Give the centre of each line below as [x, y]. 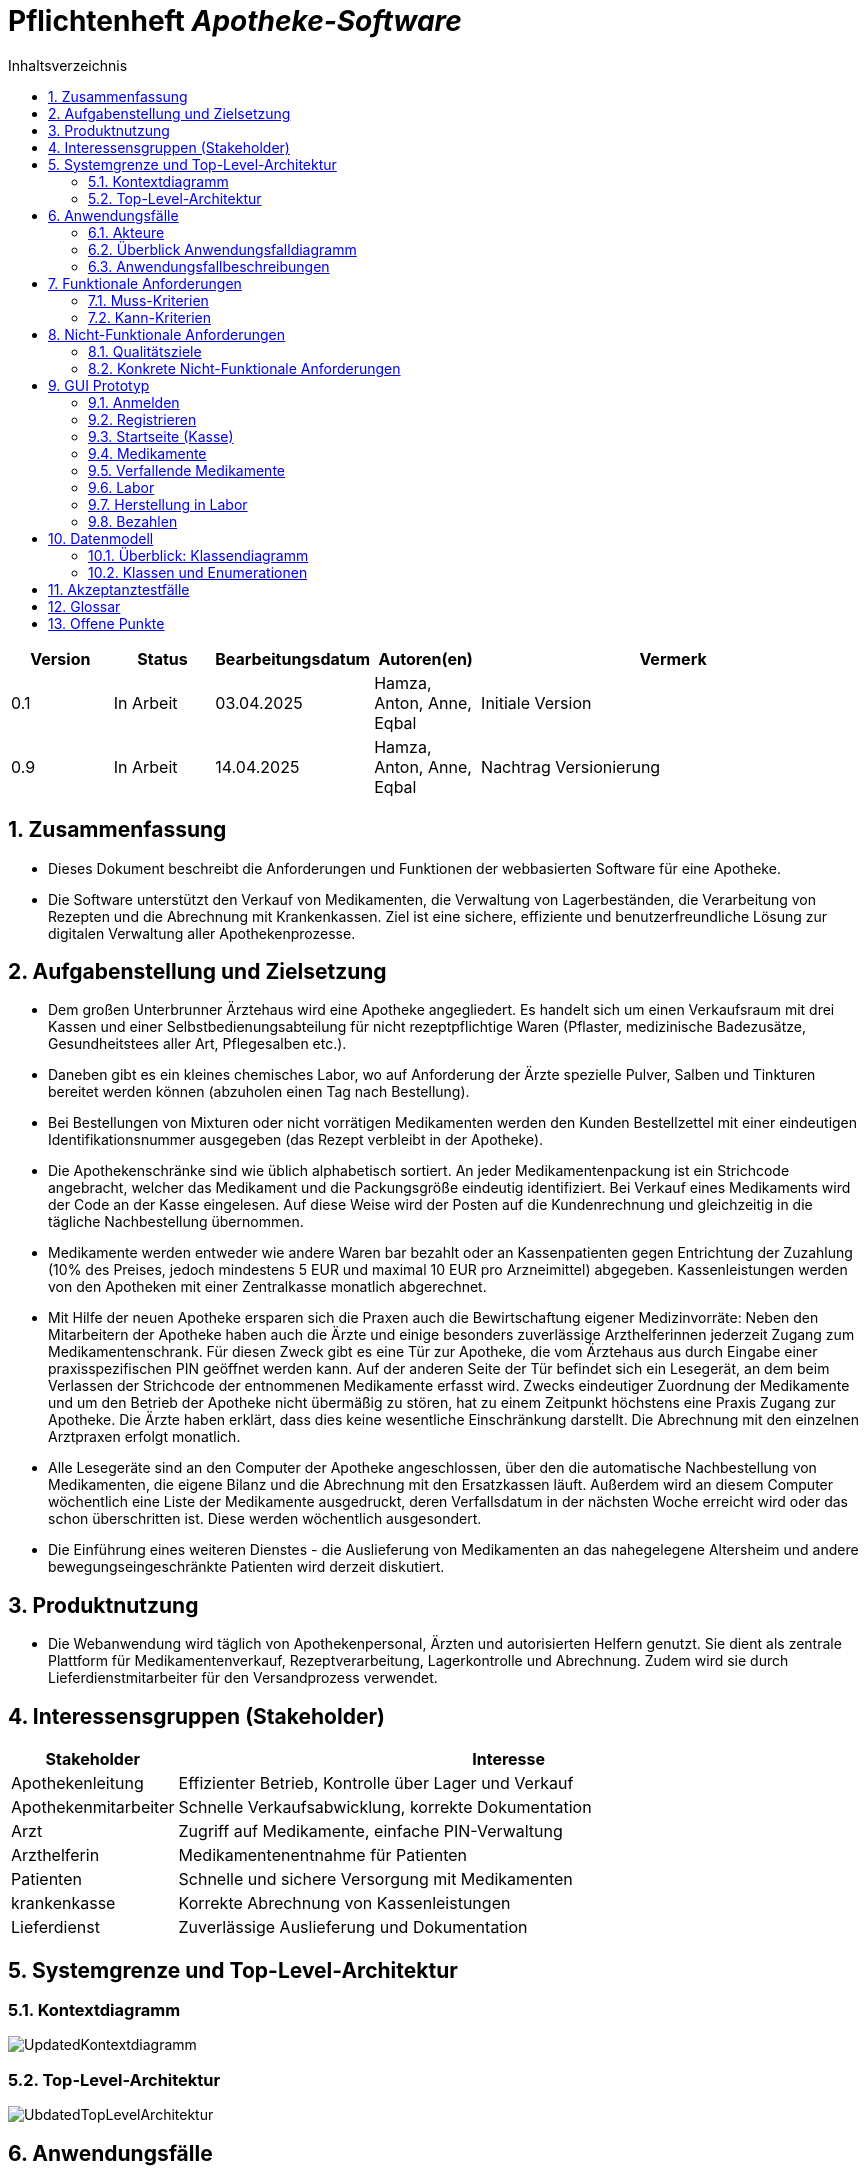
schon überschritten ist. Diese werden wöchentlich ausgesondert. [265, 1519]
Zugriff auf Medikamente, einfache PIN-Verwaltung [370, 1831]
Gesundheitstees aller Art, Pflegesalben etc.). [197, 1044]
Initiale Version [536, 702]
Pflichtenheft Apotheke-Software [235, 21]
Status [162, 658]
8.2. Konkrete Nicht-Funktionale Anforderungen [244, 368]
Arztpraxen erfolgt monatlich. [144, 1437]
